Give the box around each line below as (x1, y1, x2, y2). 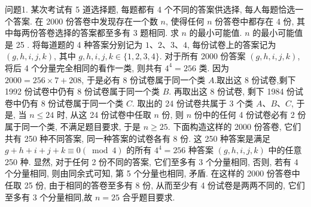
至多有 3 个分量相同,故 (5, 190, 93, 203)
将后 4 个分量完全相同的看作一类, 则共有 (5, 61, 162, 74)
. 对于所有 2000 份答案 (159, 50, 246, 62)
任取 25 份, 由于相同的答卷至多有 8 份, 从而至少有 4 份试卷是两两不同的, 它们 (5, 178, 305, 191)
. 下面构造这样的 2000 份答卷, (167, 120, 282, 132)
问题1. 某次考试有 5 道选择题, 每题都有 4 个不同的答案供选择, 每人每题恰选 (5, 3, 295, 15)
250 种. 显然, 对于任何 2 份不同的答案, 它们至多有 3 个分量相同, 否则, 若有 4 (5, 155, 298, 168)
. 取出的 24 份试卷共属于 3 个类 (132, 96, 254, 109)
